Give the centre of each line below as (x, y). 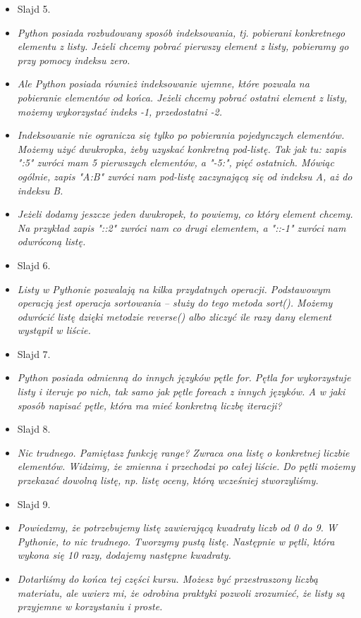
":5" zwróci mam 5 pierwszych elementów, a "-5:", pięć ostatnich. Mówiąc (176, 162)
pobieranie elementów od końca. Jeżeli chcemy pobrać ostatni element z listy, (182, 97)
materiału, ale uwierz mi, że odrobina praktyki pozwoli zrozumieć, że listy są (181, 592)
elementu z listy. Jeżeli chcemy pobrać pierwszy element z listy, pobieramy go (183, 46)
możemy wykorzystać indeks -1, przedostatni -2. (120, 111)
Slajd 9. (34, 503)
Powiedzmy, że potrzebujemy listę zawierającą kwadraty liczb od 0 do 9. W (177, 527)
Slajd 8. (34, 429)
